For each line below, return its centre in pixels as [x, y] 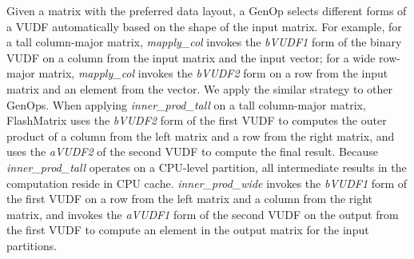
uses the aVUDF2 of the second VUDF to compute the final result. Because [192, 151]
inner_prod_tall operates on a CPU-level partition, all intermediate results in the [207, 167]
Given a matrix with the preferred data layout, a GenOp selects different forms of [207, 10]
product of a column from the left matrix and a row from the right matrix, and [201, 135]
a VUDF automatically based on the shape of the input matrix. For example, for [204, 26]
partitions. [32, 245]
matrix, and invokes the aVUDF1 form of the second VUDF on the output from [203, 214]
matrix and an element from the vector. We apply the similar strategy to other [199, 88]
